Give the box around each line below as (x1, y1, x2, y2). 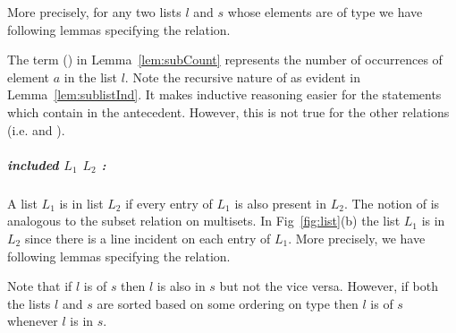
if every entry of (125, 193, 213, 212)
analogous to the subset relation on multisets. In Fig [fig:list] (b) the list (7, 211, 401, 230)
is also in (156, 277, 206, 295)
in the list (63, 67, 117, 86)
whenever (7, 312, 58, 330)
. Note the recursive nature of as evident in (124, 67, 360, 86)
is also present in (234, 193, 326, 212)
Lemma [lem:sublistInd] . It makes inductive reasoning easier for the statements (7, 85, 442, 104)
